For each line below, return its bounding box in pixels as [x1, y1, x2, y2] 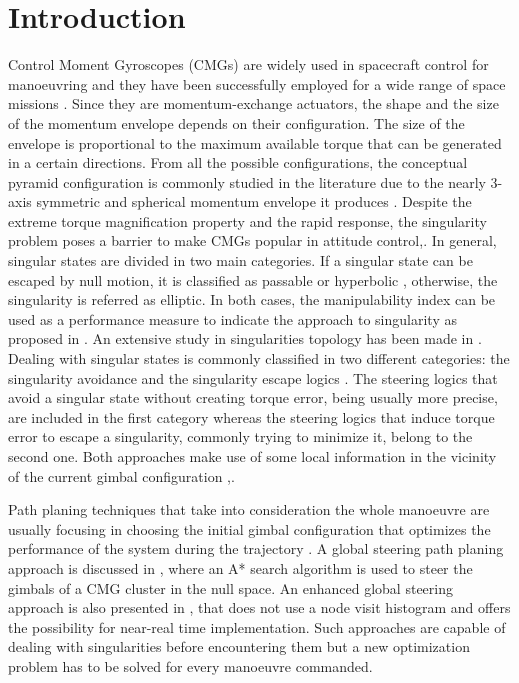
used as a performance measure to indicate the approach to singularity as [8, 308, 457, 329]
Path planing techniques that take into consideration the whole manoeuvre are [8, 499, 490, 520]
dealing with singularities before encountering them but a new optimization [8, 636, 470, 657]
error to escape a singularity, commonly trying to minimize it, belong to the [8, 426, 473, 447]
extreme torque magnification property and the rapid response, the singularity [8, 210, 487, 231]
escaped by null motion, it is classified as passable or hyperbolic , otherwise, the [8, 269, 498, 290]
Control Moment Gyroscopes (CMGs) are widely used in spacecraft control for [8, 54, 489, 75]
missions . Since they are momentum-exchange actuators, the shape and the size [8, 93, 499, 114]
